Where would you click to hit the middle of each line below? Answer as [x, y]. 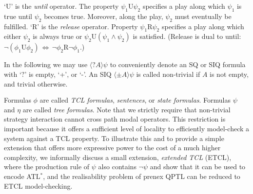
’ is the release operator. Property [88, 26]
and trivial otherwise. [36, 83]
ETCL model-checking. [38, 185]
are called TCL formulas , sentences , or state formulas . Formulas [135, 100]
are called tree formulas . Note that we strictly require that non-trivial [126, 109]
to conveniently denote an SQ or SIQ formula [178, 64]
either [13, 36]
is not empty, [229, 74]
